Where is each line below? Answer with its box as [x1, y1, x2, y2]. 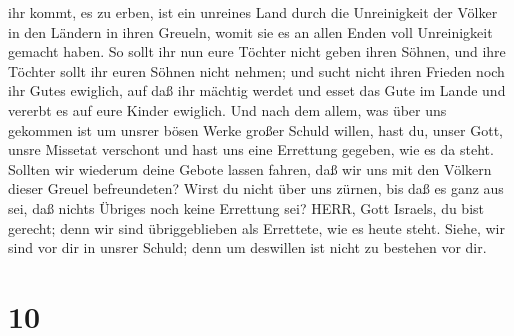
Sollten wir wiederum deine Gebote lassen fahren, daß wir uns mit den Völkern [8, 158, 492, 179]
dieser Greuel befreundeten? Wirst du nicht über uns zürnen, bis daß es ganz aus [8, 178, 504, 199]
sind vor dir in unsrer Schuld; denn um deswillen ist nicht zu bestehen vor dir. [8, 237, 487, 258]
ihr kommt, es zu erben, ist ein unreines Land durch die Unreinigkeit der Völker [8, 2, 498, 22]
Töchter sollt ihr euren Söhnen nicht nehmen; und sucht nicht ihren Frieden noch [8, 60, 505, 81]
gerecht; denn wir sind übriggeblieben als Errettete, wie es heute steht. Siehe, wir [8, 217, 505, 238]
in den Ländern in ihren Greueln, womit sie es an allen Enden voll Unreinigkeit [8, 21, 493, 42]
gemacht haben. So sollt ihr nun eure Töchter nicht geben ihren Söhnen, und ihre [8, 41, 506, 62]
